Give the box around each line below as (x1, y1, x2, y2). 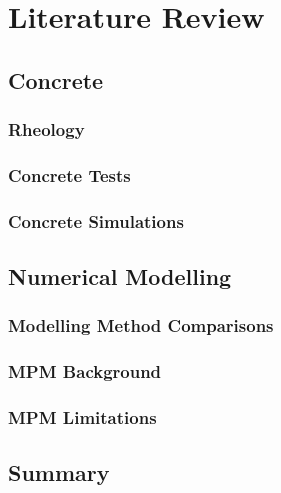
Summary (8, 457, 110, 488)
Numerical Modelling (8, 261, 232, 292)
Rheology (8, 117, 85, 142)
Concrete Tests (8, 162, 131, 187)
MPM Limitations (8, 405, 157, 430)
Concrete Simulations (8, 208, 184, 233)
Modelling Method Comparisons (8, 313, 274, 338)
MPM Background (8, 359, 162, 384)
